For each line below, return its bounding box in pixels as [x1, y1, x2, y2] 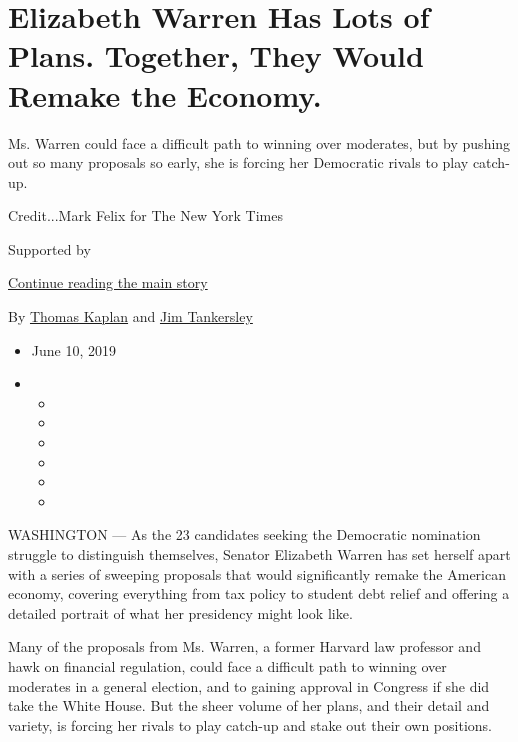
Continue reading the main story [8, 272, 208, 293]
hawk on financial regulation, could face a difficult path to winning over [8, 655, 447, 676]
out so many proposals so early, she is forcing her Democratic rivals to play [8, 152, 469, 173]
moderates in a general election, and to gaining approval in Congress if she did [8, 675, 490, 696]
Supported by [8, 238, 91, 259]
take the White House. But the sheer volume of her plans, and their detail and [8, 695, 490, 716]
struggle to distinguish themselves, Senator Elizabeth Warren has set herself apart [8, 544, 511, 564]
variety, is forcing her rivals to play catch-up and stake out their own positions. [8, 714, 492, 735]
